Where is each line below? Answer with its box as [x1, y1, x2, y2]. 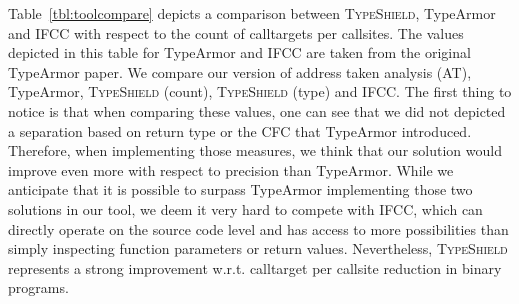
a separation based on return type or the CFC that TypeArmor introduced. [8, 120, 472, 141]
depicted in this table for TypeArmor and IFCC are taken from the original [8, 42, 471, 63]
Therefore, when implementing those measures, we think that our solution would [8, 140, 502, 161]
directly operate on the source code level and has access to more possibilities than [8, 218, 509, 239]
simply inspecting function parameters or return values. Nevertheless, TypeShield [8, 238, 508, 259]
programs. [8, 277, 69, 298]
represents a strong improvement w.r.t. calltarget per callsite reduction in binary [8, 257, 502, 278]
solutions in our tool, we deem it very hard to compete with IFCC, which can [8, 198, 483, 219]
